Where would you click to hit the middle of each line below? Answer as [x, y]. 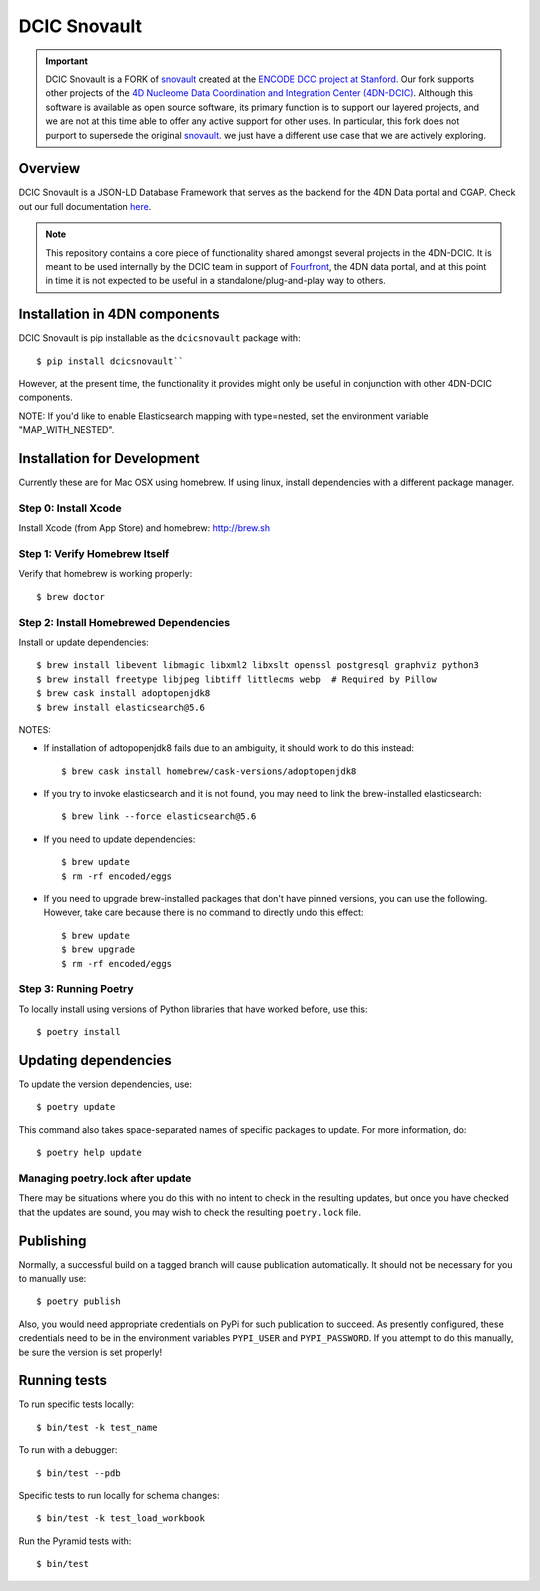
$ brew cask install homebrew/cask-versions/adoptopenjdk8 [209, 771]
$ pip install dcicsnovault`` [110, 361]
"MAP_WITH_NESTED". [66, 430]
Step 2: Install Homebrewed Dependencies [124, 622]
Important [67, 61]
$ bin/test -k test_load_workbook [120, 1518]
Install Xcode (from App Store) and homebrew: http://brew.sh [144, 528]
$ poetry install [78, 1032]
